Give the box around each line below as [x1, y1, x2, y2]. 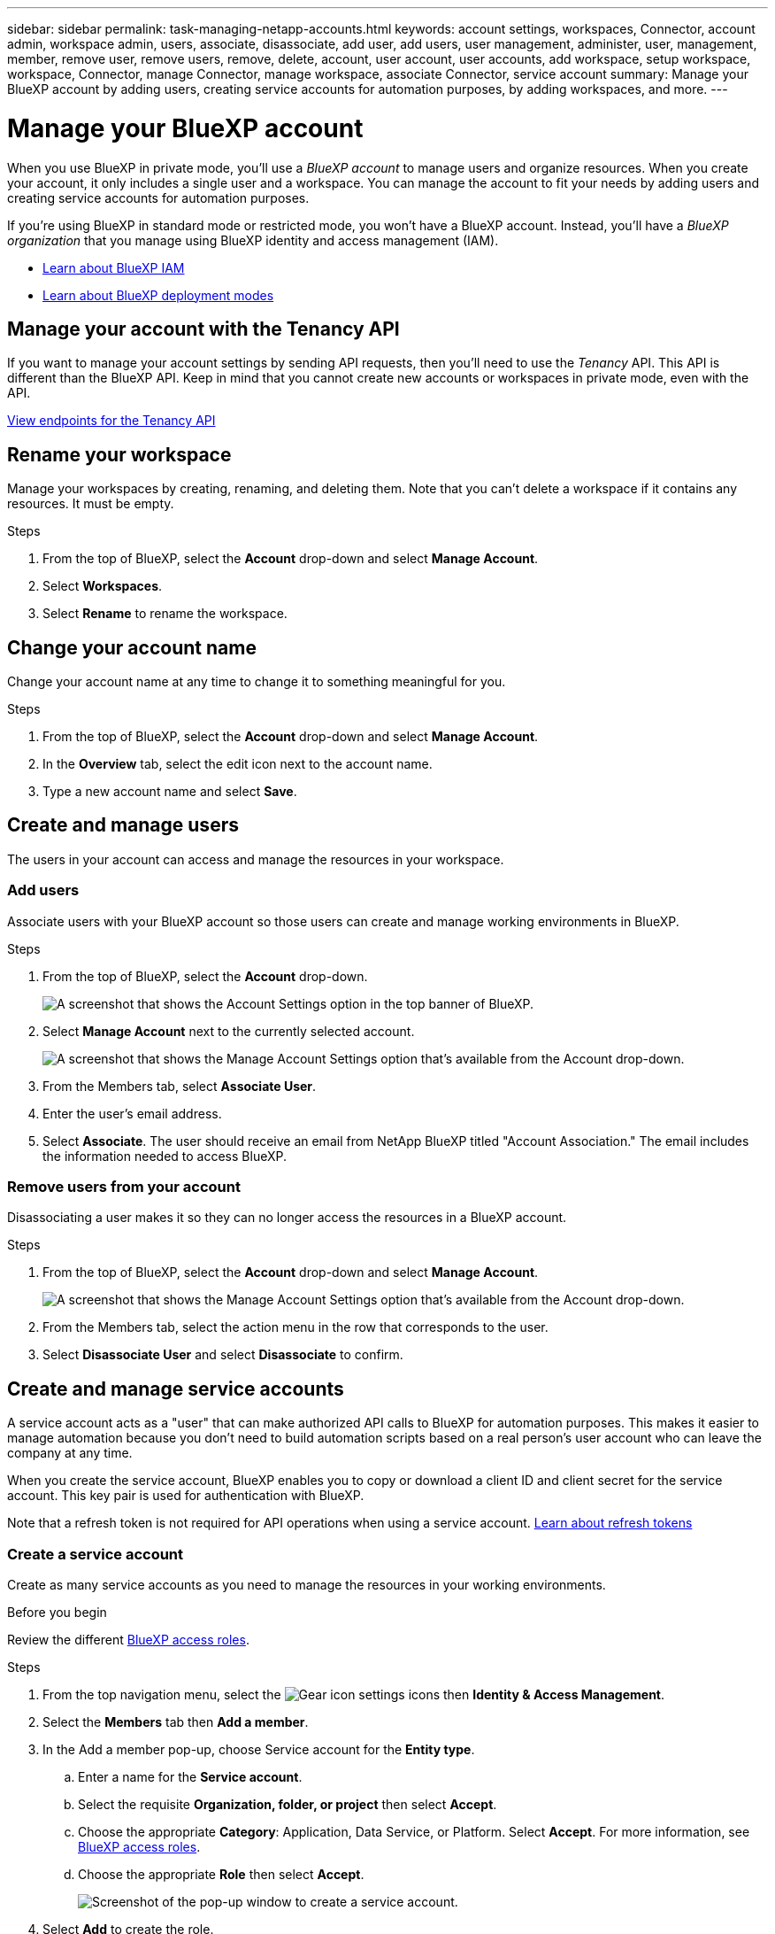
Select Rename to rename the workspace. [42, 606, 288, 622]
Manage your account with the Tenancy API [7, 317, 400, 340]
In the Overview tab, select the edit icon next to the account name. [42, 756, 433, 772]
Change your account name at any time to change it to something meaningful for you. [7, 674, 506, 690]
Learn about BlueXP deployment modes [42, 287, 274, 303]
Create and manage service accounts [7, 1377, 344, 1400]
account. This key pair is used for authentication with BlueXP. [7, 1488, 364, 1504]
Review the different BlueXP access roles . [7, 1631, 249, 1647]
